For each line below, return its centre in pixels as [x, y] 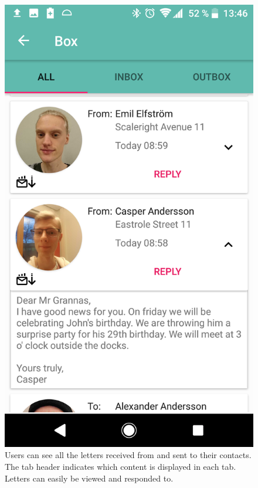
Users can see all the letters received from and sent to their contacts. [128, 455]
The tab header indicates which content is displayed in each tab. [120, 466]
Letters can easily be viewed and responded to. [89, 478]
